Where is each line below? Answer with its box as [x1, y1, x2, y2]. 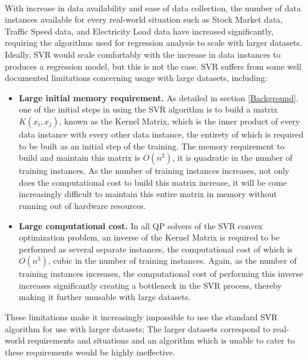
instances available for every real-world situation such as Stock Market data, [5, 13, 283, 26]
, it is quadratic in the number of [172, 151, 293, 164]
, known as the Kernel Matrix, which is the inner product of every [59, 114, 300, 127]
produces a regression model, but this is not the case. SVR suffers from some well [5, 60, 301, 72]
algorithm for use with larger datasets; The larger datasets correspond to [5, 322, 271, 335]
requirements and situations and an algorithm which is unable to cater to [27, 334, 295, 347]
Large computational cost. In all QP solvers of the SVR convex [18, 219, 263, 232]
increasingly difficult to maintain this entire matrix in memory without [18, 188, 277, 200]
